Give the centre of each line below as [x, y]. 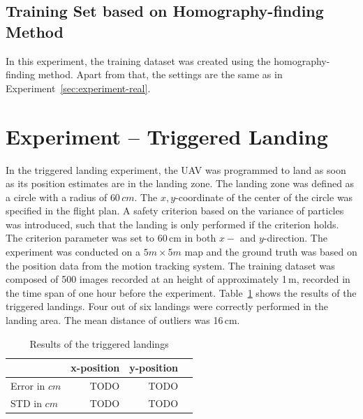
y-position [154, 368]
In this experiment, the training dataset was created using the [138, 60]
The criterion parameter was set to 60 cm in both [111, 238]
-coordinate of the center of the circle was [264, 197]
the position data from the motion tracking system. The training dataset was [170, 265]
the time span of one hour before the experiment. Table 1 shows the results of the [181, 292]
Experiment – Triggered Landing [167, 136]
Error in [28, 386]
